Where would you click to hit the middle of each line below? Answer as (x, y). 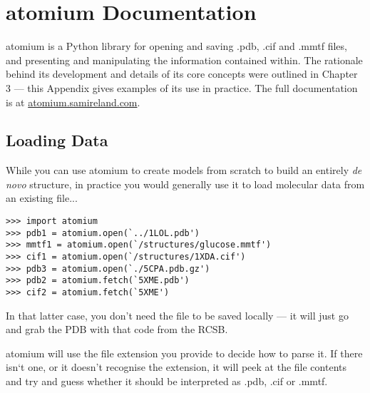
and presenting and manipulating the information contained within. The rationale (184, 60)
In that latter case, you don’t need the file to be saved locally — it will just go (177, 315)
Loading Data (57, 140)
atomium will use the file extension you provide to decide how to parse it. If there (184, 353)
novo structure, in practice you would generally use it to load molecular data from (185, 184)
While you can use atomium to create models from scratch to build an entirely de (184, 170)
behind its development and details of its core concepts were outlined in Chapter (182, 74)
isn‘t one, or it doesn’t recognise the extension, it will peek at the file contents (176, 367)
